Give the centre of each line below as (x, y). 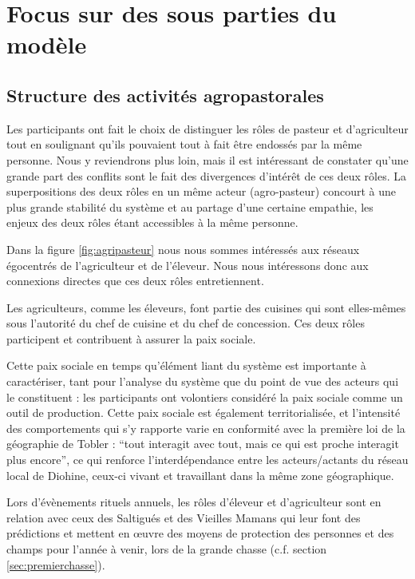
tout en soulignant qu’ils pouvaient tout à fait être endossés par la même (184, 144)
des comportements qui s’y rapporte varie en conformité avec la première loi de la (206, 428)
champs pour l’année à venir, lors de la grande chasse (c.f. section (167, 549)
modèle (47, 44)
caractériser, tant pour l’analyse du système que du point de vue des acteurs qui (203, 381)
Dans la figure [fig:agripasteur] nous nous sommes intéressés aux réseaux (183, 249)
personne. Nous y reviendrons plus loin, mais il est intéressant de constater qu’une (207, 159)
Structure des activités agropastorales (165, 95)
